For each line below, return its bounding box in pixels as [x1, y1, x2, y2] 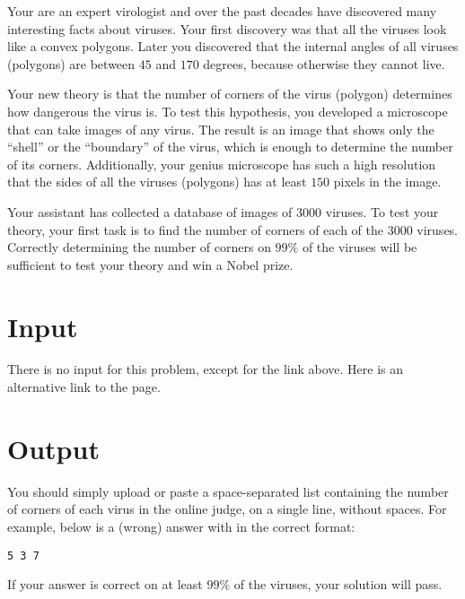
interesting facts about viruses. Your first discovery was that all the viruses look [7, 19, 447, 38]
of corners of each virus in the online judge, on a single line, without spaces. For [7, 499, 447, 518]
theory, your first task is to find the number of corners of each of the [7, 220, 383, 239]
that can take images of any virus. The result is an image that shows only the [7, 119, 434, 138]
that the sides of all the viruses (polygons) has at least [7, 172, 307, 191]
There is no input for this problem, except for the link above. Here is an [7, 360, 404, 378]
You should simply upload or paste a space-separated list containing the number [7, 482, 449, 500]
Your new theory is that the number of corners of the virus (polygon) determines [7, 84, 452, 103]
